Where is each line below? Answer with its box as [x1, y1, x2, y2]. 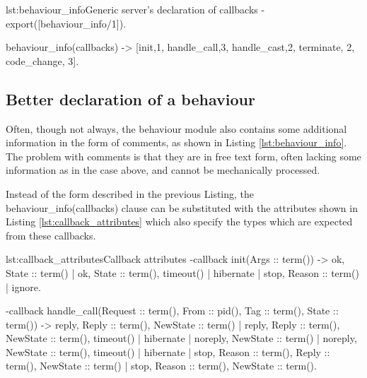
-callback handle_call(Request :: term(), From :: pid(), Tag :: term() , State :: [6, 303, 339, 318]
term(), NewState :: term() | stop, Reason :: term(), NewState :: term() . [6, 358, 317, 373]
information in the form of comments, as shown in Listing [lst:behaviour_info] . [6, 135, 347, 150]
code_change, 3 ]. [6, 53, 79, 68]
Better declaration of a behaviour [6, 88, 255, 110]
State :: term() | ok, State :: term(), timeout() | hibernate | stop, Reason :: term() [6, 265, 359, 280]
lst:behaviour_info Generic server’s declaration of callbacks [6, 2, 258, 16]
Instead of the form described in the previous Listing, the [6, 186, 255, 201]
